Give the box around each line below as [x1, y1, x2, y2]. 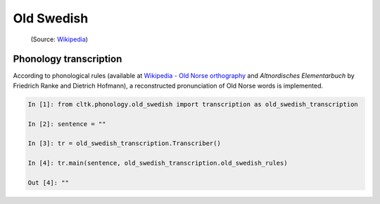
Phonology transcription [13, 53, 122, 65]
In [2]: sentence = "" [27, 120, 106, 128]
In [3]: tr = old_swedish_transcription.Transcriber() [27, 140, 221, 147]
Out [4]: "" [27, 179, 70, 186]
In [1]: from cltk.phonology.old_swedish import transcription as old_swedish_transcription [27, 100, 358, 108]
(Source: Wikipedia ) [30, 35, 88, 43]
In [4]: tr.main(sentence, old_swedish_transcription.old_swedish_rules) [27, 159, 288, 168]
